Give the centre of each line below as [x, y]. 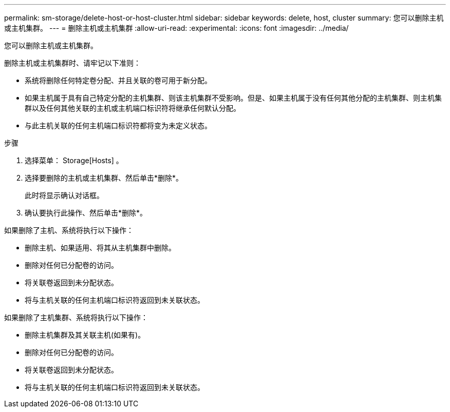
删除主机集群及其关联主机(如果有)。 [85, 335]
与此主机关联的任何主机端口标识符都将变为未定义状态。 [118, 125]
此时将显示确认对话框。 [64, 195]
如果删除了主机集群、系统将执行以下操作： [76, 317]
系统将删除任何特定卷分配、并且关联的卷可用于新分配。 [118, 80]
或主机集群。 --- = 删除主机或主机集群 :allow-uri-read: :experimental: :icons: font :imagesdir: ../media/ [176, 28]
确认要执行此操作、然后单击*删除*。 [86, 213]
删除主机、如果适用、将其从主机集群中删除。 [100, 248]
